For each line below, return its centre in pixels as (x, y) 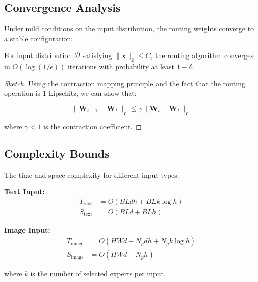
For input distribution (38, 55)
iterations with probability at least (121, 66)
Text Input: (25, 191)
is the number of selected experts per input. (98, 274)
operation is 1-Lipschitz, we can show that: (70, 93)
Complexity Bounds (57, 153)
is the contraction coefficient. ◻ (93, 126)
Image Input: (27, 229)
